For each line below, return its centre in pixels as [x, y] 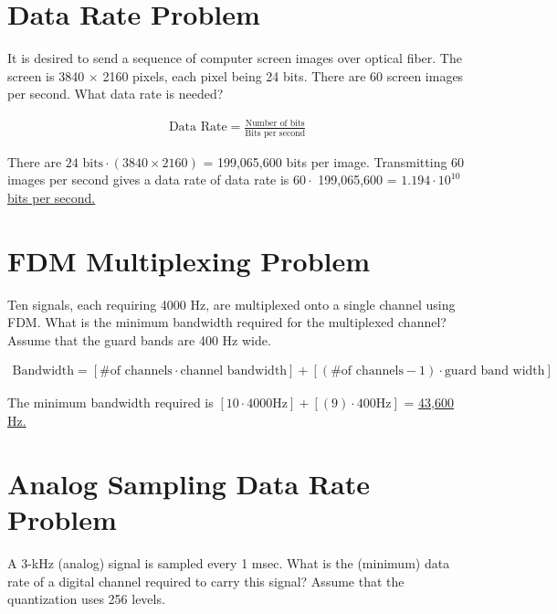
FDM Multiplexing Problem [189, 260]
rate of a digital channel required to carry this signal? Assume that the [206, 581]
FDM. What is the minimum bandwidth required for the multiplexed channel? [227, 322]
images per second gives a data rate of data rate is [148, 180]
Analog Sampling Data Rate [189, 483]
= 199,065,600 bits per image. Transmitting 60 [334, 161]
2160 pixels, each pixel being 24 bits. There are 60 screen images [283, 75]
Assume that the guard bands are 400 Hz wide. [139, 339]
